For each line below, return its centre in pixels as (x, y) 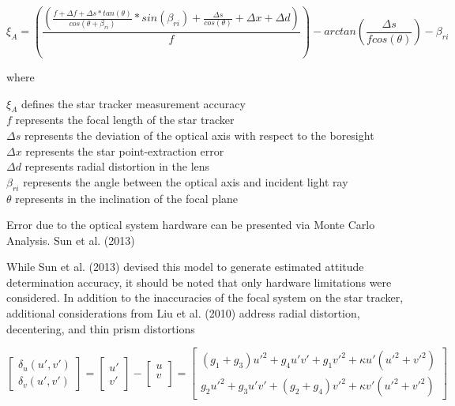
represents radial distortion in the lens (117, 166)
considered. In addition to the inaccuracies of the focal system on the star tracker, (205, 297)
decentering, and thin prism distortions (101, 328)
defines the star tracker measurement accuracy (133, 103)
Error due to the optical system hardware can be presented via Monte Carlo (191, 225)
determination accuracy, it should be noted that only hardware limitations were (199, 282)
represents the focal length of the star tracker (125, 120)
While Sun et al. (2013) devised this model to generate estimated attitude (185, 267)
